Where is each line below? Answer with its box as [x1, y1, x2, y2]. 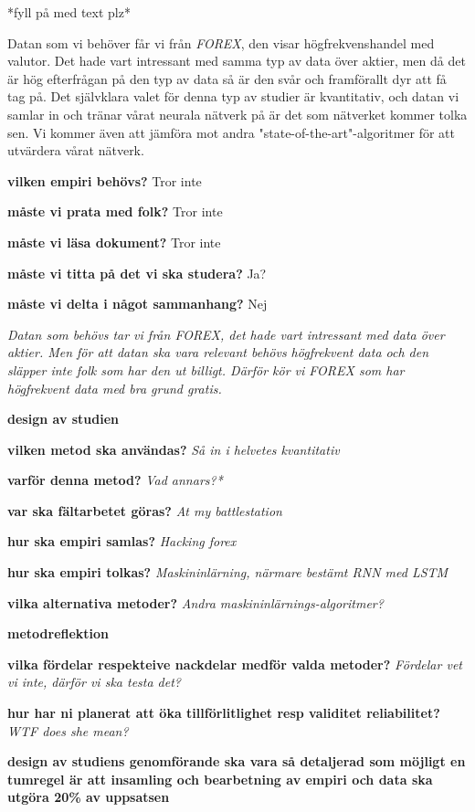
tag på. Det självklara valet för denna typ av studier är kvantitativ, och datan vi [7, 87, 459, 106]
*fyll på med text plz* [7, 3, 131, 21]
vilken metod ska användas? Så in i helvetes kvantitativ [7, 439, 340, 459]
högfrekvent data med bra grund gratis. [7, 378, 222, 397]
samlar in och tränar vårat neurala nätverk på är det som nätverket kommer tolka [7, 104, 468, 123]
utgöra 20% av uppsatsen [7, 787, 170, 807]
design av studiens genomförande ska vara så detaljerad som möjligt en [7, 752, 466, 771]
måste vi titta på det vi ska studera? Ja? [7, 263, 267, 282]
